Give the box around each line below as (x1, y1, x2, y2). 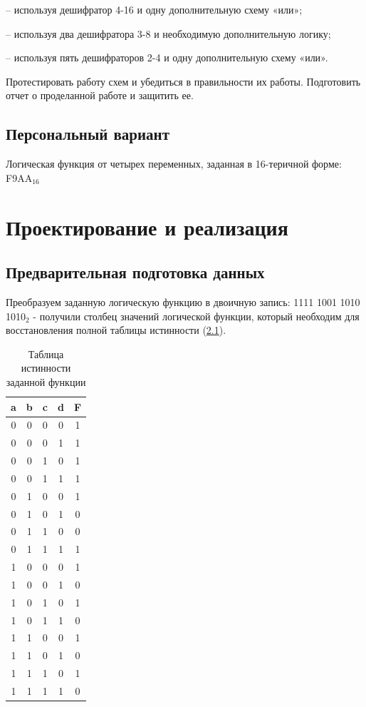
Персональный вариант (6, 123, 169, 145)
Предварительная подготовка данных (6, 261, 265, 283)
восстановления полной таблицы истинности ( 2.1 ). (6, 322, 226, 337)
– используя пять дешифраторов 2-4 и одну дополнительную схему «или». (6, 50, 328, 65)
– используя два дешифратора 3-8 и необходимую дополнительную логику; (6, 26, 331, 41)
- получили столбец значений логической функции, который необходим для (33, 308, 360, 323)
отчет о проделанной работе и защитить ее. (6, 88, 194, 103)
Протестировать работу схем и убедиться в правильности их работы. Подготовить (6, 73, 361, 88)
